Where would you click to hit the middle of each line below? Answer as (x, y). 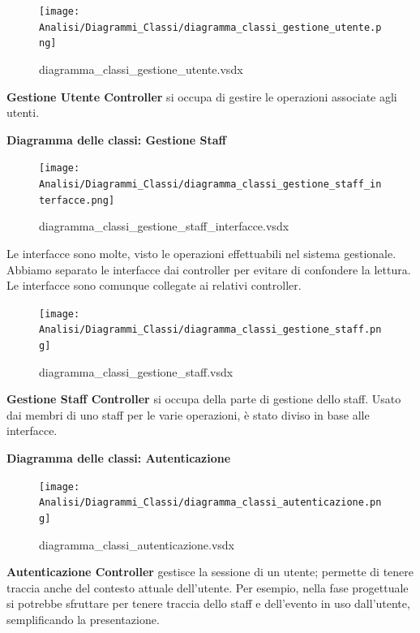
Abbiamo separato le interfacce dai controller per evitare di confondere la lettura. (209, 269)
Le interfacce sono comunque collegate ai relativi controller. (154, 285)
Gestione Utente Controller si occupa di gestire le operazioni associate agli (202, 96)
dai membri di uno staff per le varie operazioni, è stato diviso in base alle (188, 414)
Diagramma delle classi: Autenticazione (119, 458)
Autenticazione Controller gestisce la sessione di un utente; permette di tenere (210, 572)
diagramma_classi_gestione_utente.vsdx (141, 69)
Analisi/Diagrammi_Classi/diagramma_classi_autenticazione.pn (210, 503)
